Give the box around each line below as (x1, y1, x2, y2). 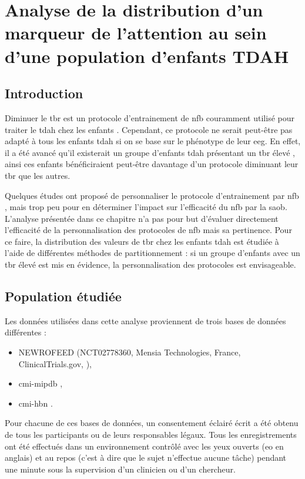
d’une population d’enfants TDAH (5, 44, 289, 68)
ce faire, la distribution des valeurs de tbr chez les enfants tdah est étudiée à (5, 235, 279, 247)
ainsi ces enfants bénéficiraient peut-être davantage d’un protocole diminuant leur (5, 158, 299, 170)
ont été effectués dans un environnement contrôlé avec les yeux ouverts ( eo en (5, 440, 284, 452)
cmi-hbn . (18, 397, 53, 409)
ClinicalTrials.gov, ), (18, 357, 92, 370)
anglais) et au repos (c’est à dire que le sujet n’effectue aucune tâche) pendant (5, 451, 287, 464)
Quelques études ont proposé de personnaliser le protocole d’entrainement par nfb (5, 189, 299, 201)
